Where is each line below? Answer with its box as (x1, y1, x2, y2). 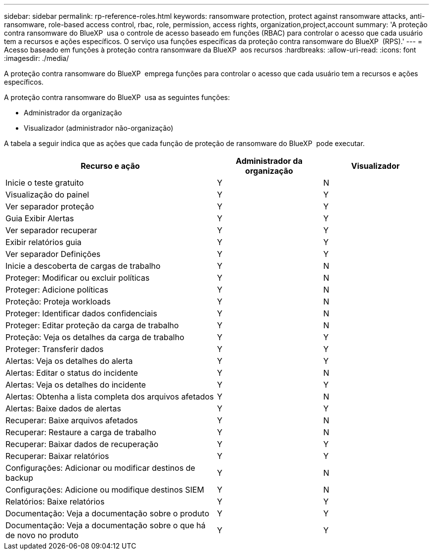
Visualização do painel (5, 190, 89, 200)
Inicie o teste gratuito (5, 178, 84, 188)
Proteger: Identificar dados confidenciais (5, 308, 157, 318)
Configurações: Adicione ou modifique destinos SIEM (5, 485, 205, 495)
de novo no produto (5, 530, 79, 540)
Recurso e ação (81, 161, 140, 171)
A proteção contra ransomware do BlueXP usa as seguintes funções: (4, 93, 230, 101)
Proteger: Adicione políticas (5, 285, 108, 295)
